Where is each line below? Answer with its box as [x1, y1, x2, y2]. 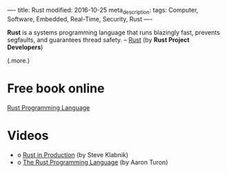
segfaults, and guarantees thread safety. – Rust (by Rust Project [7, 35, 190, 44]
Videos [7, 127, 49, 143]
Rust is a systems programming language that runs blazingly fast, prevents [7, 28, 221, 37]
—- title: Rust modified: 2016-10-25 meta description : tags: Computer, [7, 6, 199, 16]
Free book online [7, 80, 105, 96]
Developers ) [7, 43, 43, 51]
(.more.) [7, 56, 30, 64]
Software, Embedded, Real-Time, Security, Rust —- [7, 15, 153, 23]
